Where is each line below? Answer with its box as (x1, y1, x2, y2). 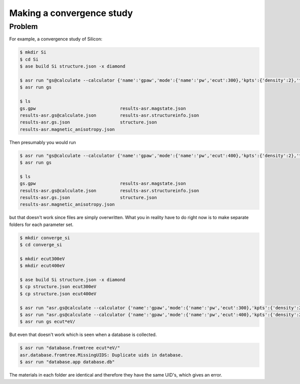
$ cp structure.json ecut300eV (19, 284, 97, 289)
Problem (9, 22, 38, 31)
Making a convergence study (9, 7, 133, 18)
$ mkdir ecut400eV (19, 263, 65, 268)
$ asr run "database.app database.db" (19, 359, 115, 365)
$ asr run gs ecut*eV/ (19, 319, 75, 324)
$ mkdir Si (19, 49, 46, 55)
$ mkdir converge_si (19, 235, 70, 240)
